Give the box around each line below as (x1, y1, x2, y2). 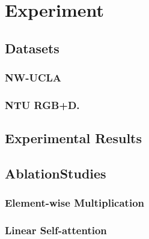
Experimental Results (5, 129, 142, 147)
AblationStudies (5, 164, 106, 183)
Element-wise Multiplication (5, 195, 144, 210)
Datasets (5, 38, 59, 57)
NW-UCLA (5, 70, 62, 85)
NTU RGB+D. (5, 97, 80, 112)
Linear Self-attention (5, 223, 107, 238)
